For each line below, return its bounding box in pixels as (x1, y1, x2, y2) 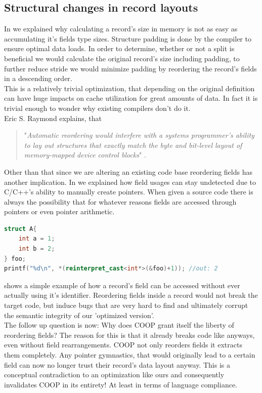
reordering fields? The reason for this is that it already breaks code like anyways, (4, 329, 255, 340)
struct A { (4, 225, 37, 232)
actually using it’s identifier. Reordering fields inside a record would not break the (4, 290, 258, 300)
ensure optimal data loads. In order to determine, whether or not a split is (4, 43, 235, 54)
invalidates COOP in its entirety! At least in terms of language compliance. (4, 379, 238, 389)
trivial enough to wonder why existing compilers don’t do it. (4, 102, 191, 113)
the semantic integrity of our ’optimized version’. (4, 309, 154, 320)
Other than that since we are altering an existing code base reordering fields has (4, 166, 252, 177)
